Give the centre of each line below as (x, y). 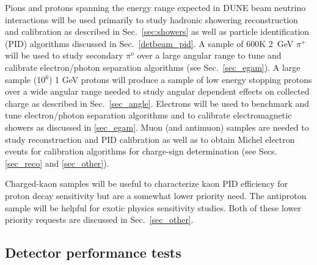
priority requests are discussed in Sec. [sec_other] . (99, 220)
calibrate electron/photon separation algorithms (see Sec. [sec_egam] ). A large (153, 67)
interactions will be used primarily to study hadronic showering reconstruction (151, 19)
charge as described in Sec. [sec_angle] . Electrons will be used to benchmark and (157, 103)
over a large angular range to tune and (209, 55)
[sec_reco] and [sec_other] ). (57, 163)
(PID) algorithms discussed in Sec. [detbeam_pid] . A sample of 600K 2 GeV (149, 43)
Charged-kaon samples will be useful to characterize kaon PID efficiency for (147, 183)
